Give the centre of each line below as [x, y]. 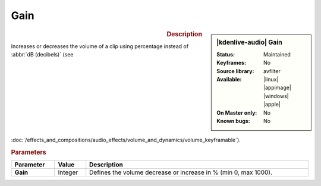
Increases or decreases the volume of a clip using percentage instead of [100, 46]
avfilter [272, 71]
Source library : [235, 71]
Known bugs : [234, 121]
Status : [226, 54]
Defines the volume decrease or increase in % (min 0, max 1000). [181, 172]
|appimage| [277, 88]
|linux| [271, 79]
